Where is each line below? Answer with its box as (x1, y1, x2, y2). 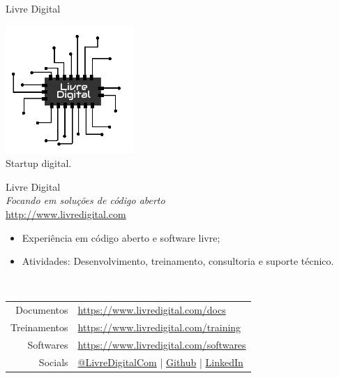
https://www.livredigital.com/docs (77, 303, 226, 317)
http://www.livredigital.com (6, 206, 126, 221)
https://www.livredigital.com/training (77, 319, 241, 334)
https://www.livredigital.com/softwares (77, 337, 246, 351)
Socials (38, 354, 68, 369)
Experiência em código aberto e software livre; (22, 230, 220, 245)
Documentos (15, 303, 68, 317)
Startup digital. (6, 156, 72, 170)
